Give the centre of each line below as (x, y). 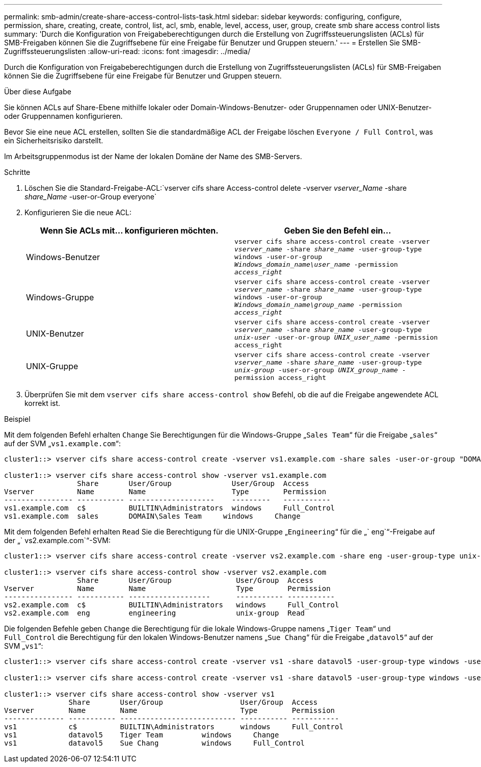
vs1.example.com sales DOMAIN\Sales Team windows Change (152, 516)
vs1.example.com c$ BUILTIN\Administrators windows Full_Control (170, 508)
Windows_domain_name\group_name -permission (318, 305)
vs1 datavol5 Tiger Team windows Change (142, 735)
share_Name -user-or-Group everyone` (91, 197)
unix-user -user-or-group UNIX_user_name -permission (336, 337)
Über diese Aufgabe (38, 92)
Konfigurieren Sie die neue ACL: (78, 212)
